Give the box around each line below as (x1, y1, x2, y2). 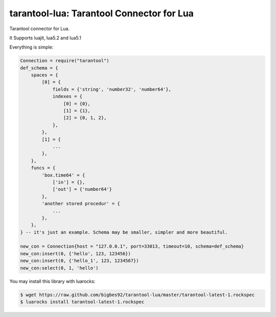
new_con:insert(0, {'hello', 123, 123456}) (20, 251, 131, 256)
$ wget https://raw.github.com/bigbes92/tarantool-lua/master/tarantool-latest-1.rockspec (20, 291, 255, 298)
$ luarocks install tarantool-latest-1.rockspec (20, 299, 145, 305)
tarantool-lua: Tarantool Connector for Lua (9, 8, 194, 19)
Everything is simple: (9, 44, 54, 51)
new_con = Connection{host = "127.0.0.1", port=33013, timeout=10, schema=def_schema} (20, 243, 244, 250)
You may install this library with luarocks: (9, 278, 96, 284)
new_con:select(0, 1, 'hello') (20, 265, 99, 271)
